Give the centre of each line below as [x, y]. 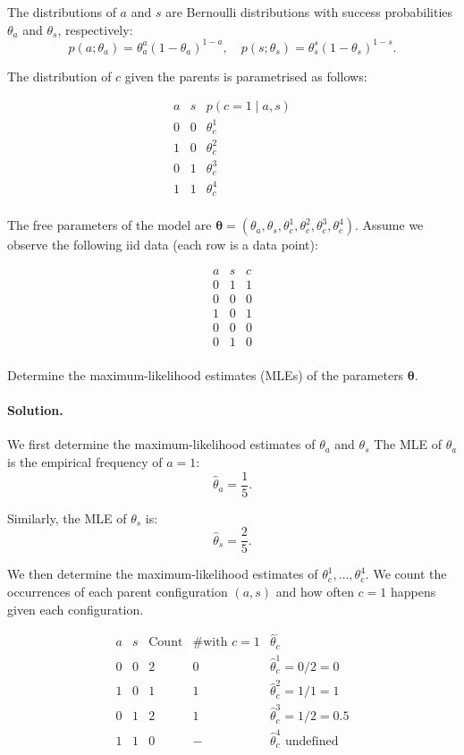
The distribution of [59, 76]
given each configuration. [76, 609]
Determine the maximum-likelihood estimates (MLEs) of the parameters [206, 375]
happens [413, 591]
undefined [312, 741]
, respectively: [95, 29]
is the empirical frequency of [85, 462]
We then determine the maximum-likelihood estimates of [163, 574]
